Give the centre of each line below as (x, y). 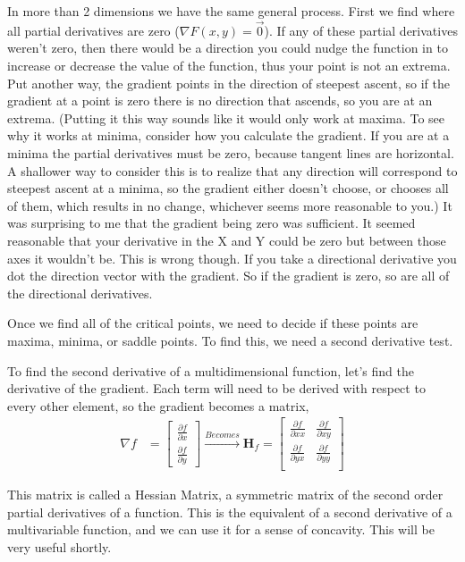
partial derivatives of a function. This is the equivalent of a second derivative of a (230, 512)
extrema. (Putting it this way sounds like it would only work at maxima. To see (226, 117)
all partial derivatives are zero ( (93, 30)
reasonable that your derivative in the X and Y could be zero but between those (227, 240)
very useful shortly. (59, 546)
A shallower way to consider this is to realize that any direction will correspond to (232, 170)
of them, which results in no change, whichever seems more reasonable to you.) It (230, 205)
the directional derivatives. (80, 293)
